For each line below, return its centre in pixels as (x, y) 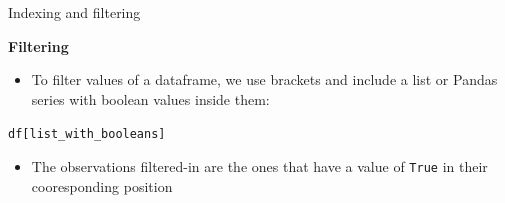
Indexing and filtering (74, 12)
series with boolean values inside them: (150, 98)
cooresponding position (102, 185)
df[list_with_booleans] (87, 134)
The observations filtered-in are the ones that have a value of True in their (259, 166)
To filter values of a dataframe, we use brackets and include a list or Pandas (264, 79)
